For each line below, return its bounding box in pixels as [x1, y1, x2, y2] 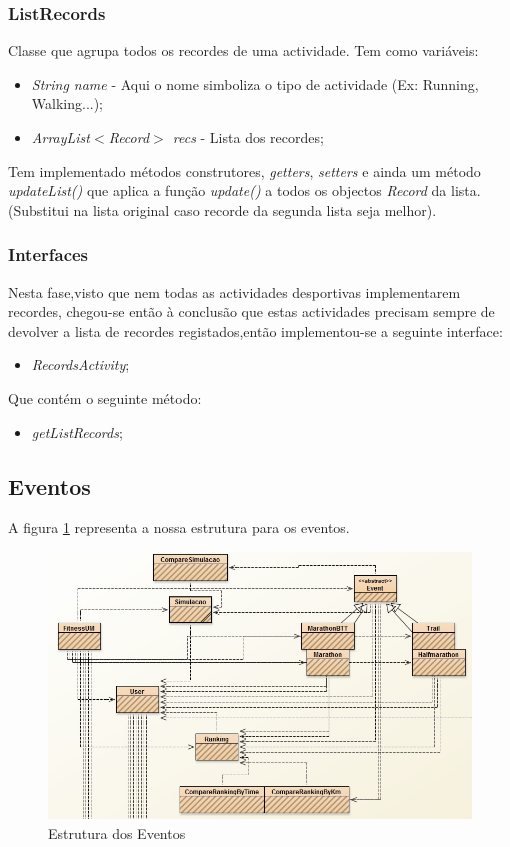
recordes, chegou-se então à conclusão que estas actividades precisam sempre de [8, 301, 495, 322]
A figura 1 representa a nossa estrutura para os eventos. [8, 517, 350, 538]
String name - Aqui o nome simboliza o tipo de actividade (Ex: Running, [31, 73, 479, 94]
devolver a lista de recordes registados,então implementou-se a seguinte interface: [8, 320, 503, 341]
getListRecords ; [31, 421, 123, 442]
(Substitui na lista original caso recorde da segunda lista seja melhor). [8, 199, 437, 220]
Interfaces [8, 242, 89, 267]
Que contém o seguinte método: [8, 387, 202, 408]
